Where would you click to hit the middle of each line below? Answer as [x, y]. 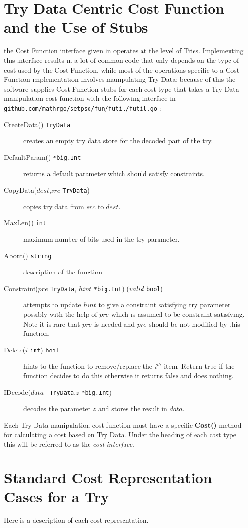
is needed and [114, 323]
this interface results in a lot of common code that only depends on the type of [122, 60]
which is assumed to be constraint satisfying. [178, 314]
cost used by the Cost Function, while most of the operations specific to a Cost [122, 69]
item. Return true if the [199, 366]
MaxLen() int [25, 223]
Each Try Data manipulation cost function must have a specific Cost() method [123, 424]
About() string [28, 255]
